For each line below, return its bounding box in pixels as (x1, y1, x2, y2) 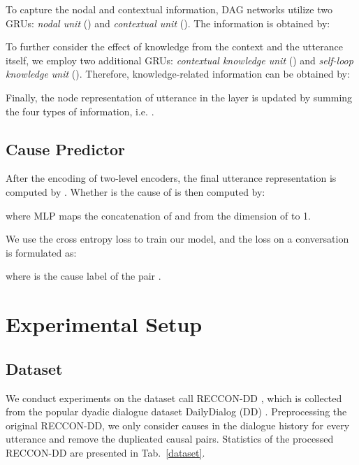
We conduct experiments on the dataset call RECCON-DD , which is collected (6, 390, 342, 405)
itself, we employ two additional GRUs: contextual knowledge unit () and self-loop (6, 52, 353, 67)
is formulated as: (6, 245, 77, 259)
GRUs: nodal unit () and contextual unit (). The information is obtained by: (6, 15, 330, 30)
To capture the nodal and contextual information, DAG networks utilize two (6, 2, 332, 16)
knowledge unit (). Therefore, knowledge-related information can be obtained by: (6, 66, 350, 81)
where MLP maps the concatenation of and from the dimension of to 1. (6, 208, 311, 222)
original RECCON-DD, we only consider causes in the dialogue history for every (6, 417, 350, 432)
